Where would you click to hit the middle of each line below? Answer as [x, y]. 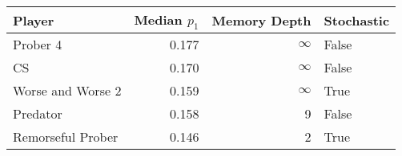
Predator [38, 114]
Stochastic [357, 20]
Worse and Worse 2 [67, 91]
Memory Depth [261, 20]
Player [34, 20]
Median [158, 19]
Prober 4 [38, 45]
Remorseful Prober [66, 137]
